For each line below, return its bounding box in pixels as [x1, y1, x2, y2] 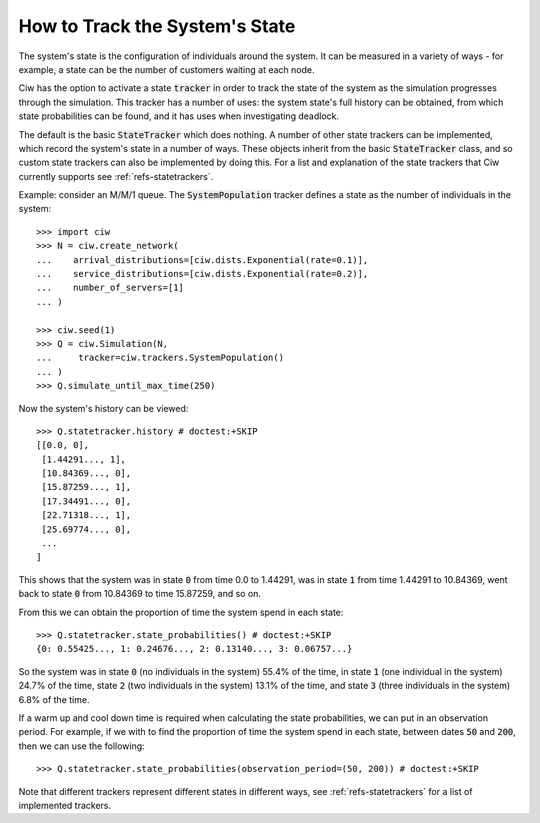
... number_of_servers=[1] [36, 282, 185, 294]
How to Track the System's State [18, 15, 296, 37]
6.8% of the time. [18, 693, 90, 705]
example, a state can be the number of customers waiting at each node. [18, 63, 315, 75]
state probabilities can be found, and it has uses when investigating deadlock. [18, 110, 340, 122]
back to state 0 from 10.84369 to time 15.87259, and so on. [18, 588, 262, 600]
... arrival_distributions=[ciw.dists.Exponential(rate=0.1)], [36, 254, 369, 265]
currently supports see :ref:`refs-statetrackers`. [18, 170, 214, 182]
